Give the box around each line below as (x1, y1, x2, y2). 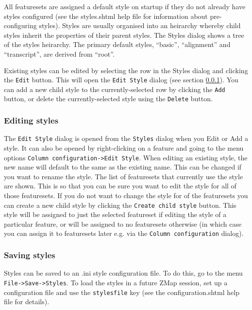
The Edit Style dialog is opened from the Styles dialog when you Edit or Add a (4, 133, 249, 143)
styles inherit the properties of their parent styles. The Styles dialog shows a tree (4, 30, 244, 40)
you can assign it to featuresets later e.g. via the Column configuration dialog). (4, 228, 244, 238)
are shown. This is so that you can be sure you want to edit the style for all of (4, 181, 236, 191)
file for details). (4, 296, 50, 307)
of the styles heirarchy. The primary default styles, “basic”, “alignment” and (4, 39, 231, 49)
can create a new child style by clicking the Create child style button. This (4, 200, 236, 210)
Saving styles (4, 249, 55, 261)
